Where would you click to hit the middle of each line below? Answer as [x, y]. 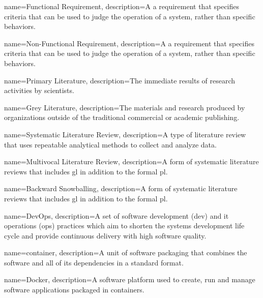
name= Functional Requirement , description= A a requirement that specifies [122, 6]
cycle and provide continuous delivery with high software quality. [105, 235]
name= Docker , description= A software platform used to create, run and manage [130, 279]
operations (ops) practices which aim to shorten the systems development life [124, 226]
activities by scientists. [39, 90]
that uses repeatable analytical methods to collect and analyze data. [110, 144]
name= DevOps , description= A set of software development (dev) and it [116, 215]
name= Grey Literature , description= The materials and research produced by [125, 107]
